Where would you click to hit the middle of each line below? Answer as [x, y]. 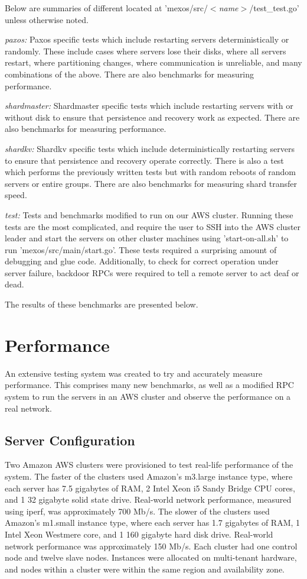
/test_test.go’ [274, 8]
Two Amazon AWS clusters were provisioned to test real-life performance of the [149, 465]
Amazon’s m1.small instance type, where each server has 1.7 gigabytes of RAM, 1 [153, 523]
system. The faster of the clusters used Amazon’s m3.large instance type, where [149, 476]
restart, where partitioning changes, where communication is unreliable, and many [153, 62]
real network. [28, 408]
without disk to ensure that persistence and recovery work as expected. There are [152, 117]
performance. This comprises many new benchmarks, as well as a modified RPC [149, 385]
